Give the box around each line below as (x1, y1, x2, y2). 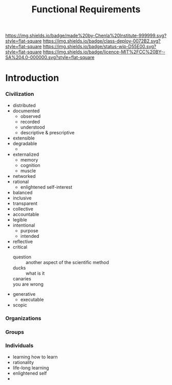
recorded (20, 118, 40, 125)
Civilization (5, 91, 34, 98)
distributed (12, 102, 36, 108)
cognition (20, 162, 40, 168)
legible (12, 216, 27, 222)
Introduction (5, 72, 59, 84)
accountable (12, 211, 39, 217)
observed (20, 113, 41, 119)
